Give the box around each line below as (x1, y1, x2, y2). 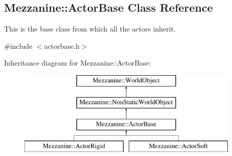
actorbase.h (44, 40, 80, 51)
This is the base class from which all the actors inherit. (4, 23, 176, 34)
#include (4, 40, 33, 51)
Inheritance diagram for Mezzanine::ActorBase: (4, 57, 151, 68)
